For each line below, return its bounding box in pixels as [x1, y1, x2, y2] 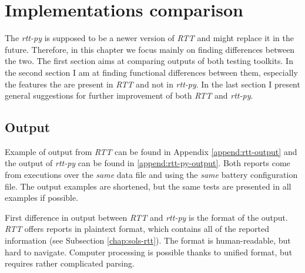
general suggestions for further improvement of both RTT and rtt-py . [5, 89, 253, 102]
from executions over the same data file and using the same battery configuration [5, 168, 298, 181]
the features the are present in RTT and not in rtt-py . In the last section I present [5, 77, 300, 90]
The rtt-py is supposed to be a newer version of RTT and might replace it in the [5, 32, 294, 44]
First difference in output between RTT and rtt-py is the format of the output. [5, 211, 288, 223]
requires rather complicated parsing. [5, 257, 135, 269]
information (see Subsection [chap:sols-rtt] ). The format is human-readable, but [5, 234, 291, 247]
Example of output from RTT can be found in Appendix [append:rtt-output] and [5, 145, 297, 157]
